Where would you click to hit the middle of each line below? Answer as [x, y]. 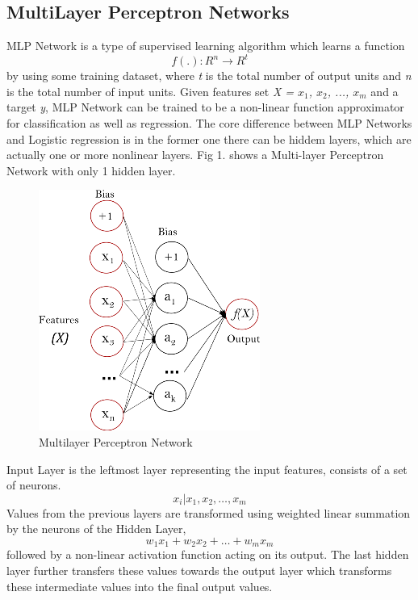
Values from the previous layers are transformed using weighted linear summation [209, 512]
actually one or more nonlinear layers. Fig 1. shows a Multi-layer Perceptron [195, 155]
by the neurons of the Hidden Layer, [96, 529]
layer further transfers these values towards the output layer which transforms [199, 571]
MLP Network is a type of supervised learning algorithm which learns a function [206, 46]
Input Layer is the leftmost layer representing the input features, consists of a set [207, 469]
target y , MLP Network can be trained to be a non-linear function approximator [205, 107]
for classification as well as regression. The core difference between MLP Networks [209, 123]
